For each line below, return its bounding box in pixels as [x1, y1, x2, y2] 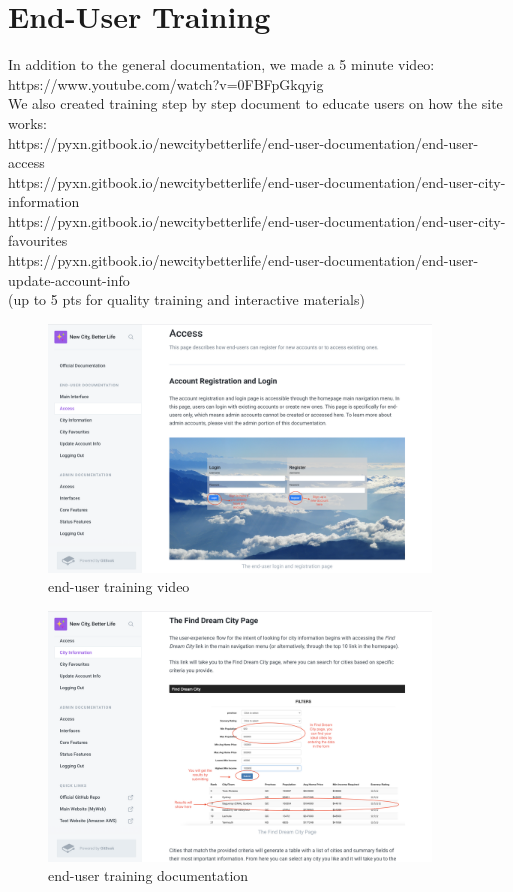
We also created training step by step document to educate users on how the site [8, 93, 503, 114]
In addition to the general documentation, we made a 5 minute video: [8, 54, 435, 75]
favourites [8, 230, 68, 251]
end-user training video [48, 576, 190, 597]
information [8, 191, 80, 212]
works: [8, 112, 48, 133]
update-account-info [8, 269, 130, 290]
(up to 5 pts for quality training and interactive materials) [8, 289, 365, 310]
